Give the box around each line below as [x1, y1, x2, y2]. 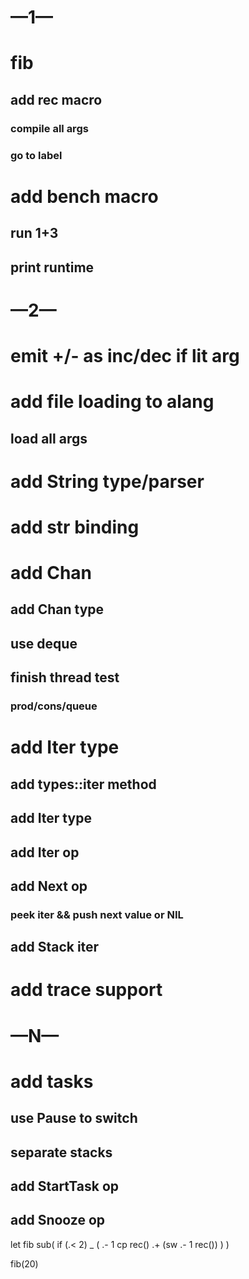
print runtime [10, 259, 95, 276]
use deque [10, 635, 78, 652]
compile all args [10, 121, 89, 135]
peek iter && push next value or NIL [10, 907, 184, 921]
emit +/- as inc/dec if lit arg [10, 344, 240, 367]
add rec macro [10, 91, 103, 108]
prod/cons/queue [10, 699, 98, 713]
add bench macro [10, 185, 159, 208]
